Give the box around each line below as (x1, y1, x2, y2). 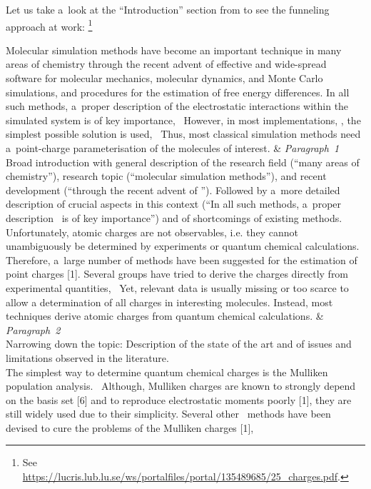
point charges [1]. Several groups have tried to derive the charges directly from (6, 266, 349, 281)
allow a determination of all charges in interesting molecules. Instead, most (6, 294, 333, 309)
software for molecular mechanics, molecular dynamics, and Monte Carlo (6, 71, 323, 86)
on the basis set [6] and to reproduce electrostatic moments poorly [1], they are (6, 392, 352, 407)
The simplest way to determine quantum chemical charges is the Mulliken (6, 364, 328, 379)
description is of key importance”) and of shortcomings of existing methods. (6, 210, 342, 225)
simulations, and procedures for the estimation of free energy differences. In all (6, 84, 350, 99)
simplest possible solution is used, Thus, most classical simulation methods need (6, 126, 361, 141)
